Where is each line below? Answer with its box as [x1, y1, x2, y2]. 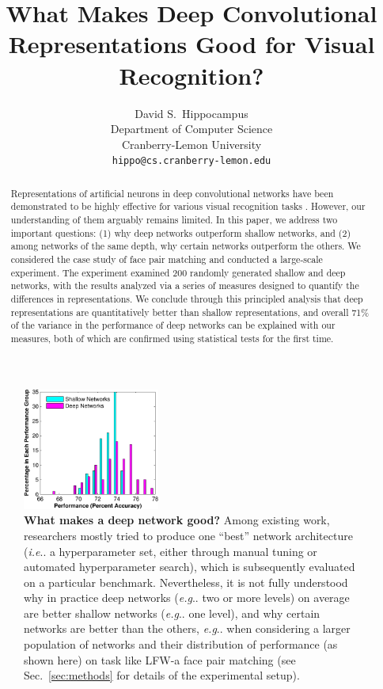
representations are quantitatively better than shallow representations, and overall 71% [10, 305, 370, 318]
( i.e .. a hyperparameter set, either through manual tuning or [24, 542, 317, 559]
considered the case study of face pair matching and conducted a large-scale [10, 253, 323, 266]
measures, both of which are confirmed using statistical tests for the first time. [10, 331, 334, 344]
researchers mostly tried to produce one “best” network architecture [24, 527, 353, 543]
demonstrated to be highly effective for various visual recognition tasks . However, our [10, 200, 366, 213]
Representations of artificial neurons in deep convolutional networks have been [10, 186, 334, 200]
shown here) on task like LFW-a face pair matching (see [24, 651, 296, 668]
